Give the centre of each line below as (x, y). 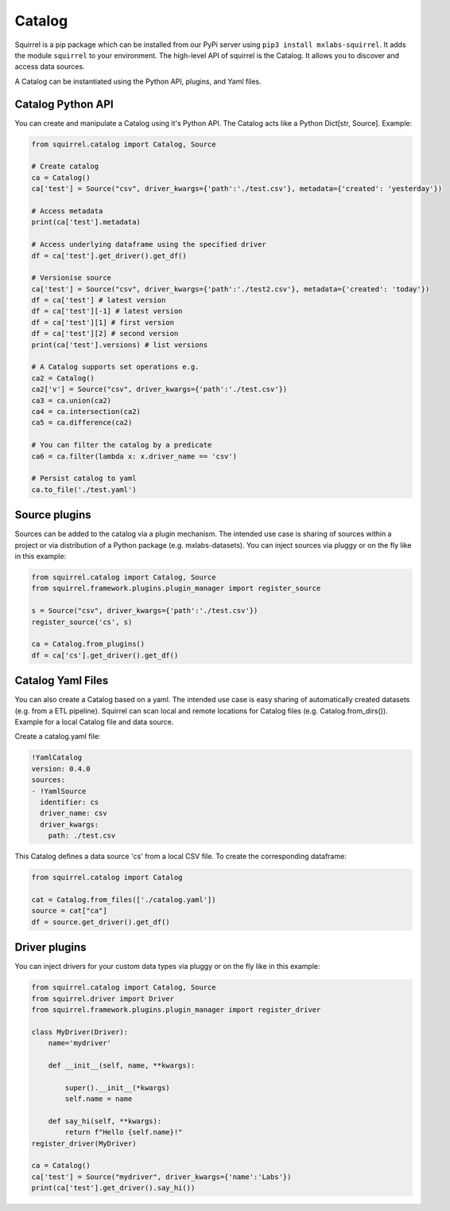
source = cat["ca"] (69, 911)
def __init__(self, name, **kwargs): (122, 1065)
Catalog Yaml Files (62, 681)
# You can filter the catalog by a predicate (122, 445)
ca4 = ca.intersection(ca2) (86, 411)
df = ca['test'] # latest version (99, 300)
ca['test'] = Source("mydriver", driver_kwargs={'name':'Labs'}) (161, 1177)
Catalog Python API (64, 104)
